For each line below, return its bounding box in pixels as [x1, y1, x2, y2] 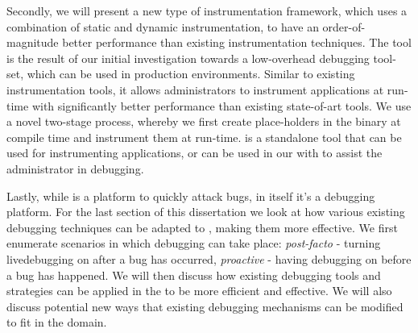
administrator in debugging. [6, 160, 144, 177]
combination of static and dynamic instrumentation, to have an [6, 18, 319, 35]
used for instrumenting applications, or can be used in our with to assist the [6, 144, 383, 161]
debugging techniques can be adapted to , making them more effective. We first [6, 219, 398, 235]
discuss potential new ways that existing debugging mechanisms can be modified [6, 298, 404, 314]
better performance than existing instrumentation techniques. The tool [62, 34, 412, 51]
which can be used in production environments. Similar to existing [27, 65, 355, 82]
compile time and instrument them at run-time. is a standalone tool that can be [6, 128, 402, 145]
